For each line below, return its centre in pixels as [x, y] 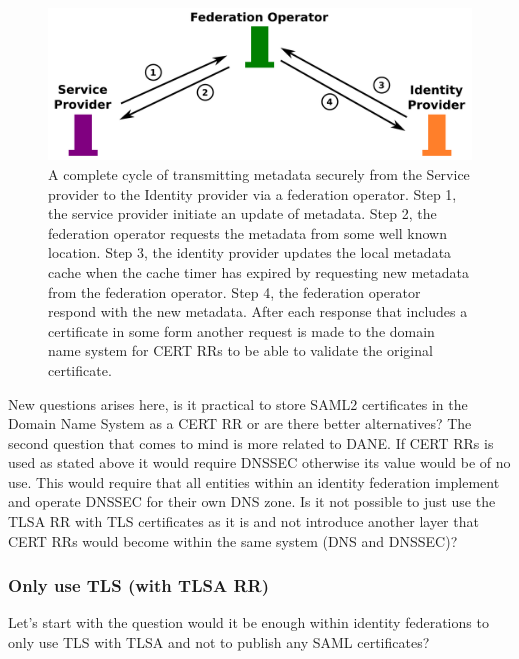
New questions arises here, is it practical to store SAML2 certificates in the [238, 403]
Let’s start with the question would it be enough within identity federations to [248, 622]
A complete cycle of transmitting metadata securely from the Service [259, 173]
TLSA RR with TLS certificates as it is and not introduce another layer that [243, 521]
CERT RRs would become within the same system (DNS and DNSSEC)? [233, 540]
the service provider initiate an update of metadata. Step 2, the [242, 213]
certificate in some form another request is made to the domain [241, 330]
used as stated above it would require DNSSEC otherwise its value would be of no [259, 462]
